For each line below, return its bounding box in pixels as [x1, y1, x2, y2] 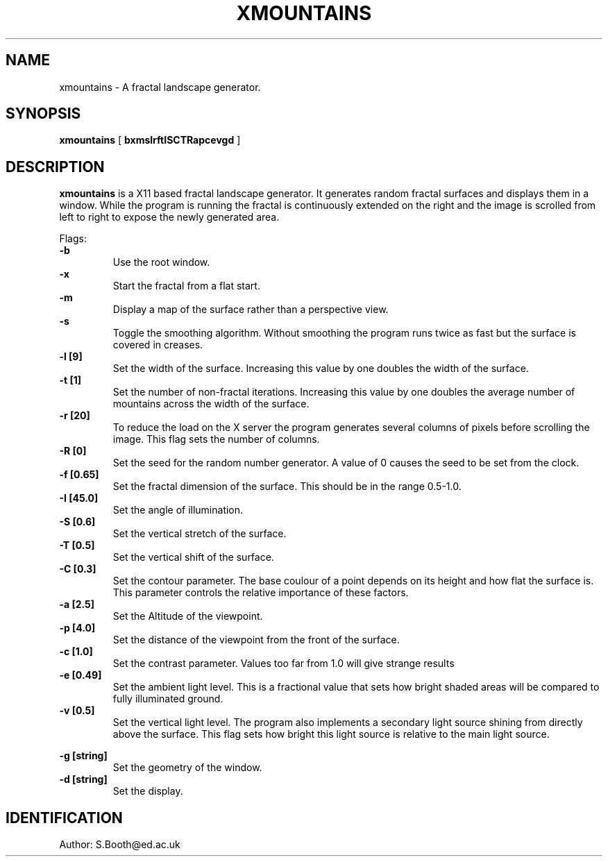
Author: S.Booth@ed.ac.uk [59, 838, 180, 851]
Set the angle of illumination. [112, 504, 244, 516]
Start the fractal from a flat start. [112, 280, 260, 292]
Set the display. [112, 785, 183, 797]
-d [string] [59, 773, 108, 786]
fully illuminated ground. [112, 693, 223, 705]
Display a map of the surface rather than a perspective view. [112, 303, 389, 316]
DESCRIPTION [6, 158, 105, 176]
